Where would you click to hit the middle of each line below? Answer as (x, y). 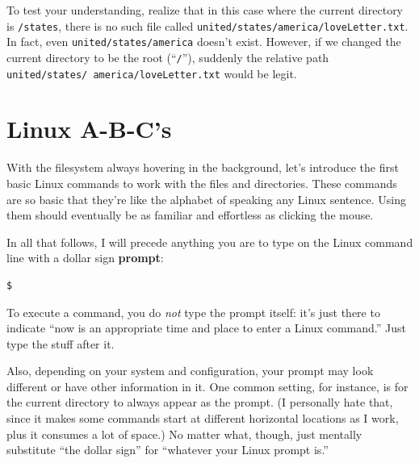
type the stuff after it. (61, 343)
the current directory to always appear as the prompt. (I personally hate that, (200, 402)
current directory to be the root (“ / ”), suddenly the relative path (168, 57)
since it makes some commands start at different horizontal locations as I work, (203, 418)
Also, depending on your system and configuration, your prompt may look (190, 371)
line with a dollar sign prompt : (85, 258)
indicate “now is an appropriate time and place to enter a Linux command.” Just (206, 328)
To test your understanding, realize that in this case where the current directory (205, 10)
